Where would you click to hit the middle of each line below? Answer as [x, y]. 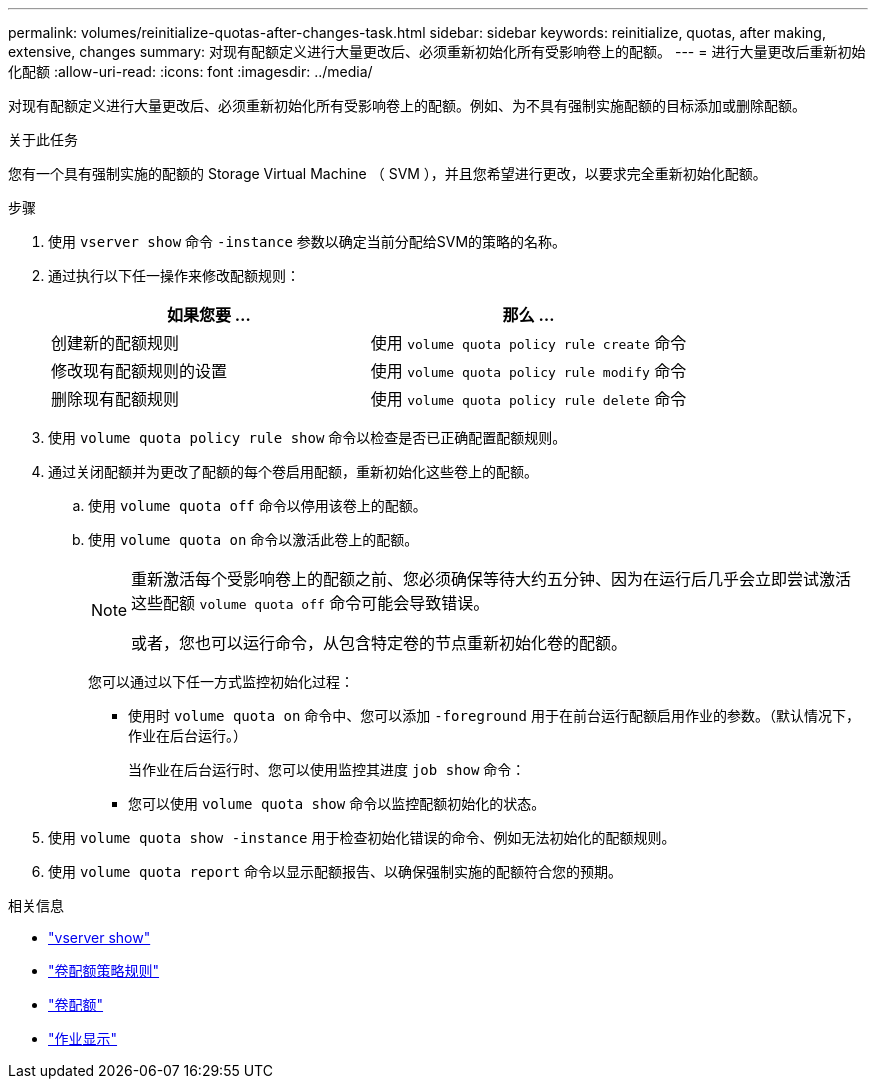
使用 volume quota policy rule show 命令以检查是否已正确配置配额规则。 [307, 437]
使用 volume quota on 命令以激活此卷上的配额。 [253, 539]
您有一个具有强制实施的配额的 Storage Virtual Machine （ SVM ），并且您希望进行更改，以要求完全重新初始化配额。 [387, 173]
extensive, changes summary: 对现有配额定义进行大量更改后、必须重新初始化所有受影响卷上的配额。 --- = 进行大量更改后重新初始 [437, 51]
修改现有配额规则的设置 [139, 371]
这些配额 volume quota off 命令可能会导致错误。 [310, 603]
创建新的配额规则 [115, 343]
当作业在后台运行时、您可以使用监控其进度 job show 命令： [327, 769]
